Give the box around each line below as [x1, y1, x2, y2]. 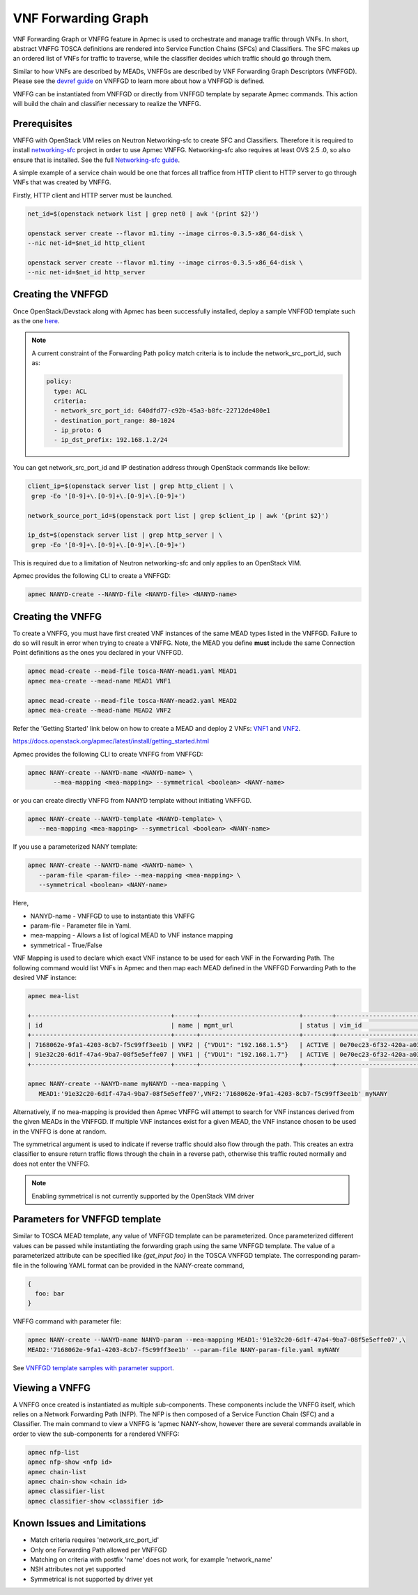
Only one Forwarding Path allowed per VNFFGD [30, 1545, 167, 1554]
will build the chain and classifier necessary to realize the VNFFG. [13, 99, 201, 107]
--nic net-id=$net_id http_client [27, 239, 146, 247]
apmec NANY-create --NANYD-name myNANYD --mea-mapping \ [27, 1080, 226, 1088]
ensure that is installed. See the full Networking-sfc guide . [13, 156, 180, 164]
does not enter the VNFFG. [13, 1159, 91, 1168]
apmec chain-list [27, 1468, 87, 1476]
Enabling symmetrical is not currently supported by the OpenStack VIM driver [31, 1192, 254, 1200]
